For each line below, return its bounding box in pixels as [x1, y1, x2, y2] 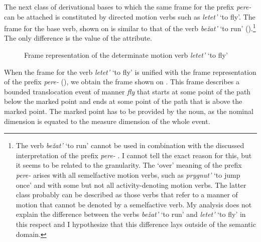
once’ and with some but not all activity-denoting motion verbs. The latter [16, 179, 246, 190]
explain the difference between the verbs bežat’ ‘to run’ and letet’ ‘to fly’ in [16, 209, 246, 219]
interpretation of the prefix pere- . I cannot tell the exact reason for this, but [16, 150, 252, 160]
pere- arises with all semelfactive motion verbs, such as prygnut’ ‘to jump [16, 169, 240, 180]
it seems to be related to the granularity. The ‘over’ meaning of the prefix [16, 160, 242, 170]
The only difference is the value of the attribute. [4, 33, 152, 43]
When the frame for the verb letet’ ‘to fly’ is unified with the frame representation [4, 66, 256, 77]
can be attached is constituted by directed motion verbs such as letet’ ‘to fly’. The [4, 11, 255, 22]
